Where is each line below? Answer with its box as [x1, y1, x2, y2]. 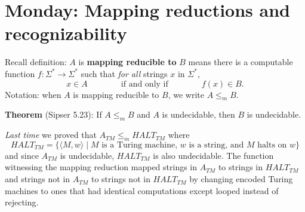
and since [5, 149, 39, 161]
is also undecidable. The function [153, 149, 274, 161]
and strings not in [5, 173, 70, 185]
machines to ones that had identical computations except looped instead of [5, 184, 279, 196]
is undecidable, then [162, 108, 235, 121]
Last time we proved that [5, 128, 97, 141]
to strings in [218, 161, 263, 173]
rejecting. [5, 196, 39, 208]
